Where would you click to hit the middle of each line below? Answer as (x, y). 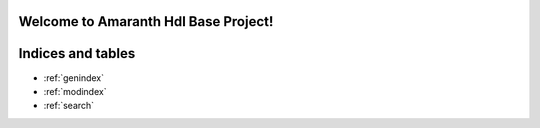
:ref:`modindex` (75, 91)
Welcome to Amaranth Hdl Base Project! (146, 21)
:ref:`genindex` (74, 77)
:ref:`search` (69, 106)
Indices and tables (77, 53)
